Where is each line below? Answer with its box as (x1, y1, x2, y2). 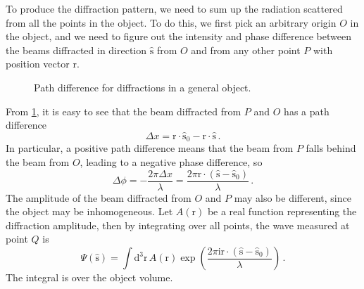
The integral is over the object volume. (6, 270, 173, 285)
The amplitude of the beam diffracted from (6, 190, 192, 205)
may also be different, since (234, 190, 351, 205)
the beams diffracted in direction (6, 42, 147, 57)
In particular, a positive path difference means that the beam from (6, 141, 294, 155)
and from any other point (191, 42, 301, 57)
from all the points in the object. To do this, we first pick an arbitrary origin (6, 15, 337, 30)
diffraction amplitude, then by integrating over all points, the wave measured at (6, 217, 350, 232)
